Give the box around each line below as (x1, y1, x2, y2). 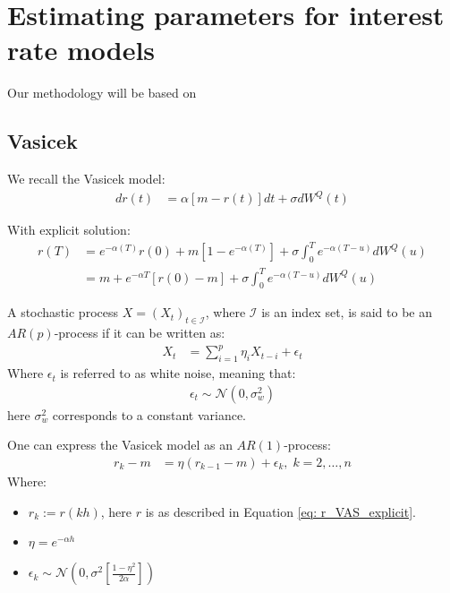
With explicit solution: (7, 220, 131, 239)
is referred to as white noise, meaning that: (60, 364, 296, 382)
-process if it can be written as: (54, 323, 225, 342)
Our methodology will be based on (7, 83, 197, 102)
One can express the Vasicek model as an (7, 435, 233, 454)
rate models (7, 31, 156, 68)
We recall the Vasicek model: (7, 169, 166, 188)
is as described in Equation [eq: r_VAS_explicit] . (145, 502, 416, 520)
